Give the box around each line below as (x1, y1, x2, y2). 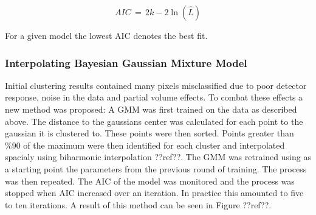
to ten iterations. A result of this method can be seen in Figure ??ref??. (5, 198, 272, 211)
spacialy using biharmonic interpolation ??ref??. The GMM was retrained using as (5, 150, 311, 163)
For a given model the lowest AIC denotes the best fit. (5, 29, 208, 41)
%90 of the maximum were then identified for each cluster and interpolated (5, 138, 285, 151)
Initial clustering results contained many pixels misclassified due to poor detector (5, 79, 307, 91)
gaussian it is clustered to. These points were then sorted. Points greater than (5, 127, 294, 139)
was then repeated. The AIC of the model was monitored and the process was (5, 174, 295, 187)
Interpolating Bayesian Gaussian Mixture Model (5, 55, 247, 70)
